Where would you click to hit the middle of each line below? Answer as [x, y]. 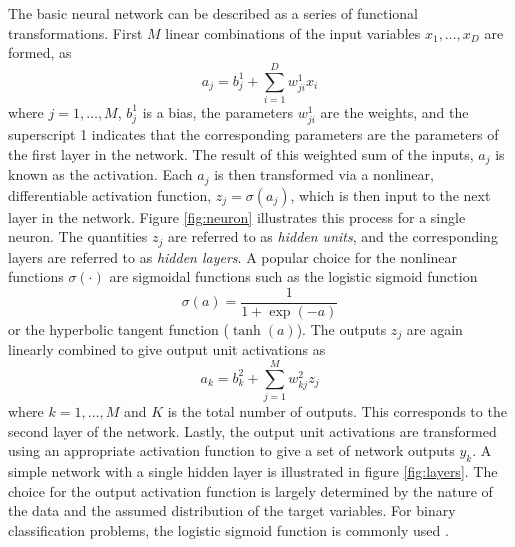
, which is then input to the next [390, 194]
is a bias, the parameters [218, 111]
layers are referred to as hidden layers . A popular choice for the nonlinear [233, 256]
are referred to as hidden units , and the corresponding [333, 236]
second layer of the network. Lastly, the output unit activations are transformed [252, 430]
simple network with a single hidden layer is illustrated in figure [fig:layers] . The [253, 471]
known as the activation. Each [100, 174]
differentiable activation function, [110, 194]
